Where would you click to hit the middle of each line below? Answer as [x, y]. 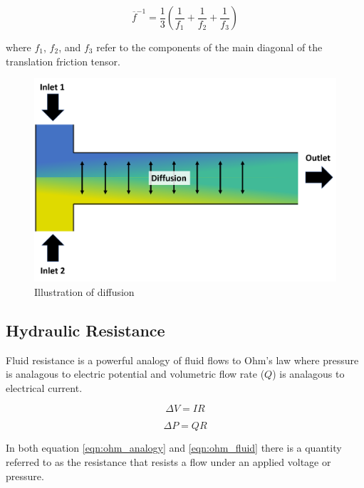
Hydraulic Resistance [85, 330]
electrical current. [44, 387]
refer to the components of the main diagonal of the [209, 47]
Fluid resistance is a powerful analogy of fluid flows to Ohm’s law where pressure [182, 360]
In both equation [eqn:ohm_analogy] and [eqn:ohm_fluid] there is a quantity [174, 448]
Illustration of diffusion [84, 291]
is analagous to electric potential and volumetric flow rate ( [135, 374]
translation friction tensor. [63, 61]
